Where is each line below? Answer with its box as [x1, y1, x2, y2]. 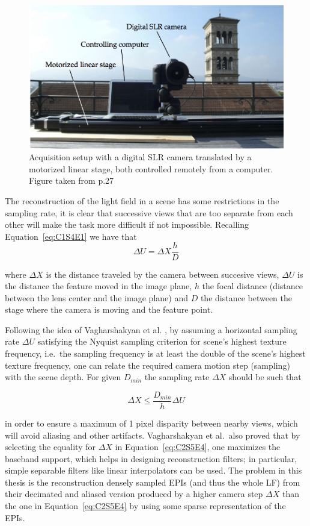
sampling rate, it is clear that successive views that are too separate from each [5, 206, 293, 219]
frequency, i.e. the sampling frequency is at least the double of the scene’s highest [5, 347, 306, 360]
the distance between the [200, 291, 293, 304]
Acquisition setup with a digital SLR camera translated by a [29, 151, 252, 163]
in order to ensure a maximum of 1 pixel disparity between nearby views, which [5, 416, 298, 429]
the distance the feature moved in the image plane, [5, 280, 192, 292]
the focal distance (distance [202, 280, 303, 292]
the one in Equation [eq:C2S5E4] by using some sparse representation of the [5, 499, 286, 512]
